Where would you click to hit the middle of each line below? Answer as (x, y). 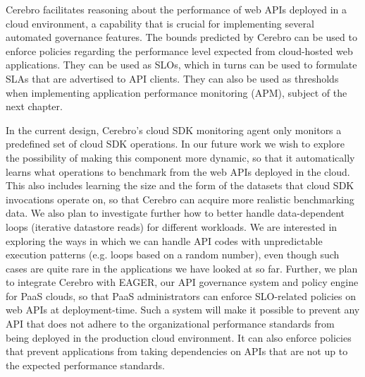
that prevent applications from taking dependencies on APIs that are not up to (177, 351)
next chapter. (34, 106)
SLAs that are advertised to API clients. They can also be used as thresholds (172, 78)
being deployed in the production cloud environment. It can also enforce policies (179, 337)
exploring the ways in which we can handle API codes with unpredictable (164, 240)
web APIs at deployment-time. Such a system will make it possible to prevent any (183, 310)
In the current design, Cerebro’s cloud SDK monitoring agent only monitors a (174, 130)
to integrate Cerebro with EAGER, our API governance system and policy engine (182, 282)
